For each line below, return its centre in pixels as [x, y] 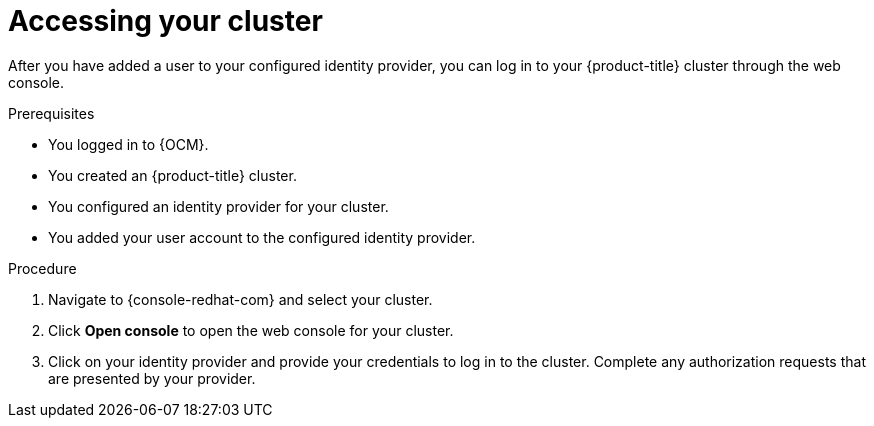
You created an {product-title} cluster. [172, 175]
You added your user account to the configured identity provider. [262, 237]
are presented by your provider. [152, 378]
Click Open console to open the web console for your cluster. [251, 330]
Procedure [42, 268]
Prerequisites [51, 113]
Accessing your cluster [165, 21]
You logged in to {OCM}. [128, 144]
